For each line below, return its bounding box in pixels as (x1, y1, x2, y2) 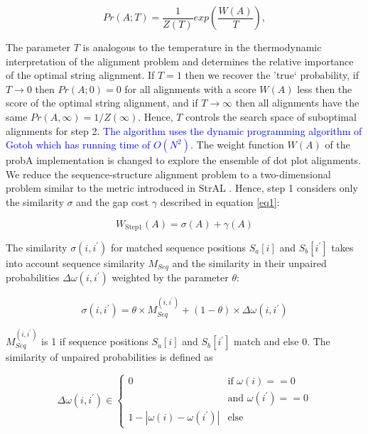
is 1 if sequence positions (41, 334, 148, 349)
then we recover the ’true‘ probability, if (185, 67, 359, 82)
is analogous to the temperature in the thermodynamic (82, 40, 322, 54)
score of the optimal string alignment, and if (6, 95, 198, 110)
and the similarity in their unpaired (172, 255, 327, 270)
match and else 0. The (234, 334, 330, 349)
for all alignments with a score (124, 81, 256, 96)
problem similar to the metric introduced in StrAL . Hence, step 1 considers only (6, 180, 358, 195)
